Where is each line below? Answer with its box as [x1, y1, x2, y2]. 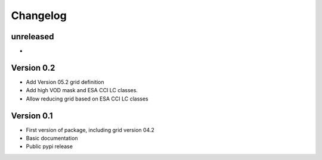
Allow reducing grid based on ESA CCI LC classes [26, 95, 148, 102]
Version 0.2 [11, 62, 55, 73]
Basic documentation [26, 134, 78, 142]
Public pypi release [26, 143, 73, 150]
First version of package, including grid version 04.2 [26, 126, 154, 133]
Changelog [11, 9, 67, 22]
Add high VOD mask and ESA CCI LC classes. [26, 87, 138, 94]
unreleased [11, 32, 54, 42]
